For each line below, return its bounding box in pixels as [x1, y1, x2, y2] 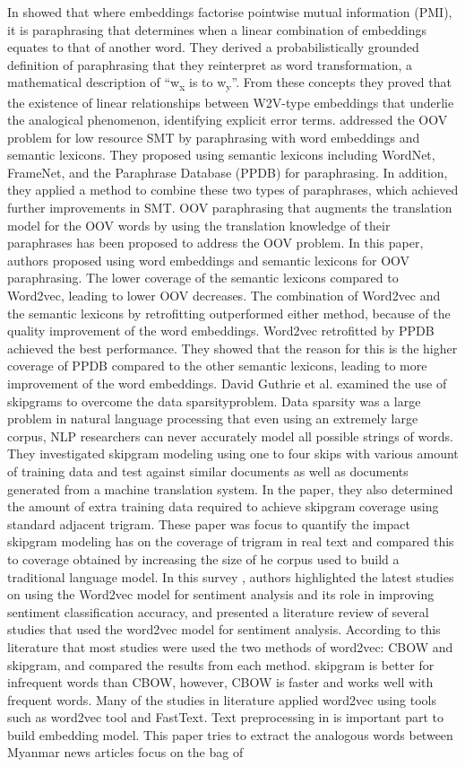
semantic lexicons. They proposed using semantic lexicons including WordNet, [7, 145, 435, 164]
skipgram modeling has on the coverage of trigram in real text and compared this [7, 532, 454, 551]
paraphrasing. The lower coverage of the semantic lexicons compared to [7, 268, 399, 287]
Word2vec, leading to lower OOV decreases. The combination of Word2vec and [7, 286, 441, 305]
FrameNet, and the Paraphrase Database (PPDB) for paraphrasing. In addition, [7, 162, 448, 181]
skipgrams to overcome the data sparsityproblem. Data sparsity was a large [7, 391, 421, 410]
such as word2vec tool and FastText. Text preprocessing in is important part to [7, 708, 443, 727]
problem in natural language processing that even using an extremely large [7, 409, 418, 428]
